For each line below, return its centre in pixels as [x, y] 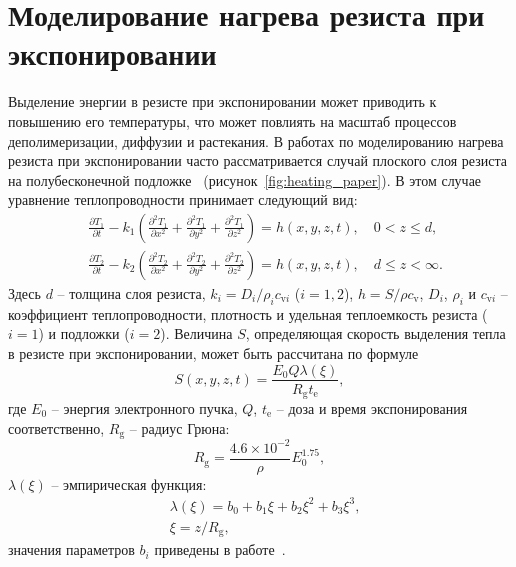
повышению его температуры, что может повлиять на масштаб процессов [232, 120]
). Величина [196, 333]
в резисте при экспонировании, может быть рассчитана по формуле [213, 352]
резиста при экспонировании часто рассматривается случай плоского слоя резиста [257, 160]
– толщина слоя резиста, [131, 292]
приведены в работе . [220, 549]
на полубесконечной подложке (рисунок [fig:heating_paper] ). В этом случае [245, 179]
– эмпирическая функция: [129, 483]
